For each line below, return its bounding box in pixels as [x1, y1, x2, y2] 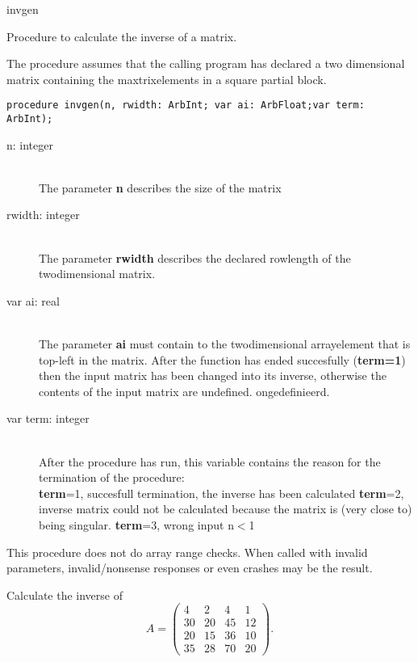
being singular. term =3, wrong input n [39, 516, 234, 533]
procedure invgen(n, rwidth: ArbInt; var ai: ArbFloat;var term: [6, 99, 365, 112]
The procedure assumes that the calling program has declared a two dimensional [6, 55, 405, 72]
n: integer [6, 136, 53, 153]
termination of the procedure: [39, 469, 185, 486]
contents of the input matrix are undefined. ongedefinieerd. [39, 382, 330, 399]
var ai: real [6, 292, 60, 309]
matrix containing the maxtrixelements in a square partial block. [6, 70, 327, 87]
